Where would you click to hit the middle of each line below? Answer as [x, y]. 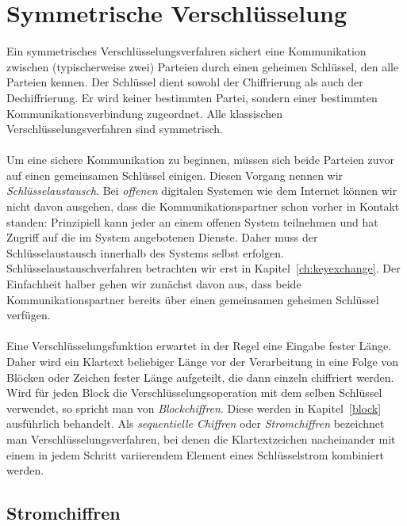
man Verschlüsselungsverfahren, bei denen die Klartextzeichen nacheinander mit [201, 438]
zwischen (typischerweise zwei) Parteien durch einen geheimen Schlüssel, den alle [203, 66]
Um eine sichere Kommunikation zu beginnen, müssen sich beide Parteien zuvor [201, 160]
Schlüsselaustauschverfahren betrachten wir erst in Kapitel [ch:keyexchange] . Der [203, 268]
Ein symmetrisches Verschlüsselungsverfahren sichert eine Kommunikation [186, 51]
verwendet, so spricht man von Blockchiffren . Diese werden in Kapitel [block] [194, 408]
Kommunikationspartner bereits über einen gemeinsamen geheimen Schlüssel [193, 299]
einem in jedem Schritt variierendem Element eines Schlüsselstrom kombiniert [195, 454]
